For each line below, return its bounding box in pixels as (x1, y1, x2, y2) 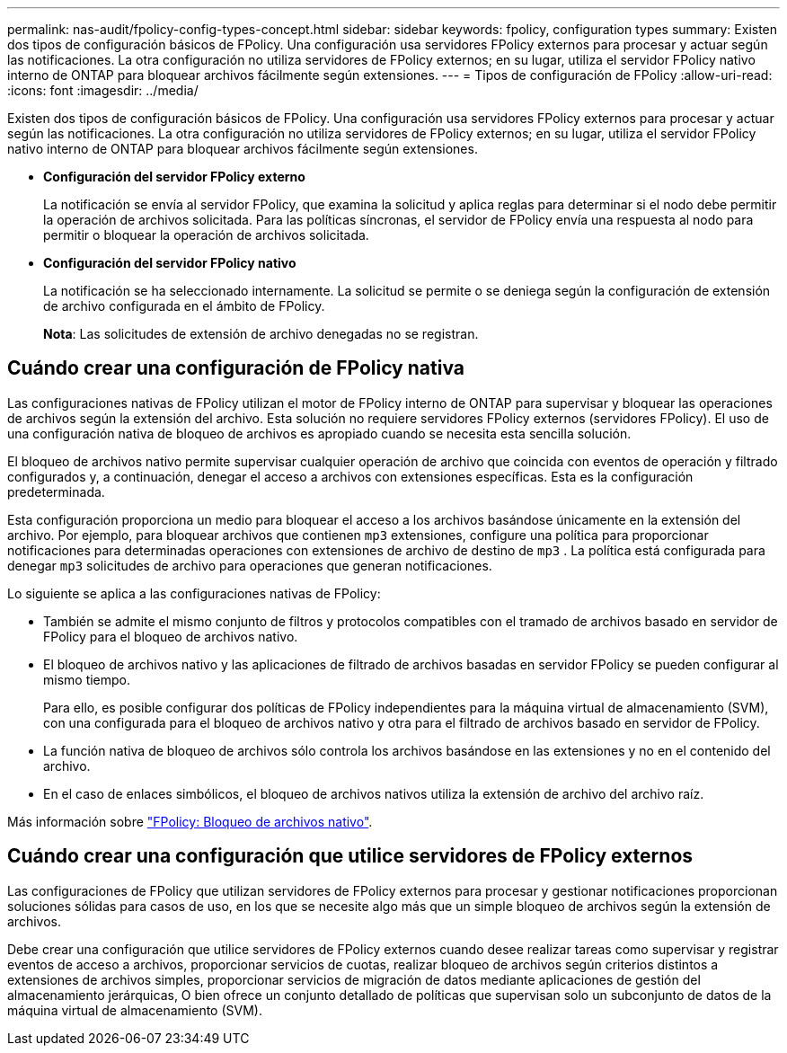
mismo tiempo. (43, 671, 131, 687)
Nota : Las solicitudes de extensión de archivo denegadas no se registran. (43, 326, 479, 341)
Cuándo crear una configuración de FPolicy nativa (7, 357, 464, 380)
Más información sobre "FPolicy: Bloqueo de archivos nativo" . (7, 813, 373, 829)
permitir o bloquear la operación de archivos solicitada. (43, 227, 369, 243)
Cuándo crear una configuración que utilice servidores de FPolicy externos (7, 845, 694, 868)
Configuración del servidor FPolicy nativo (43, 255, 296, 270)
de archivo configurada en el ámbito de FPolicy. (43, 298, 325, 314)
